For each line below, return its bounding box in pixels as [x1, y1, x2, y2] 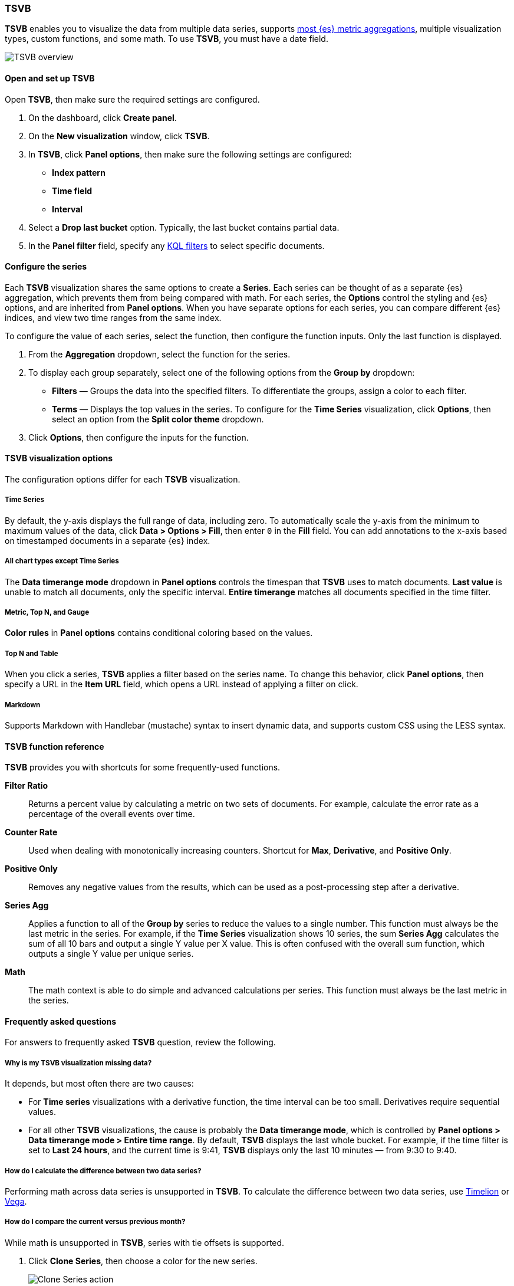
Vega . [5, 1196, 27, 1206]
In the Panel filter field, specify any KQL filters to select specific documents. [28, 240, 325, 251]
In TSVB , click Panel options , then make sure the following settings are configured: [28, 149, 352, 159]
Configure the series [5, 261, 87, 272]
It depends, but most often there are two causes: [5, 1078, 194, 1089]
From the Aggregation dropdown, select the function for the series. [28, 349, 291, 359]
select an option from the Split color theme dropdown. [52, 414, 264, 424]
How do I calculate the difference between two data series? [5, 1166, 202, 1175]
